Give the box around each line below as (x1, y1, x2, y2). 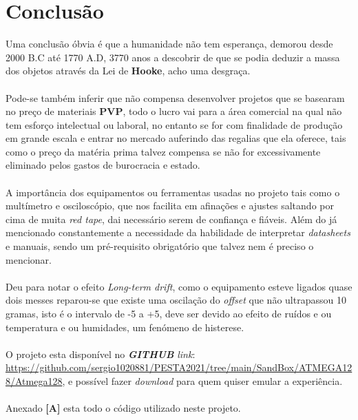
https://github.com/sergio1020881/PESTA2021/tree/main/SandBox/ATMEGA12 (6, 360, 352, 375)
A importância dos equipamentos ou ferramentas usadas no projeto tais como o (6, 185, 340, 199)
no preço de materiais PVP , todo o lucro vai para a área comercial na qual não (6, 104, 342, 118)
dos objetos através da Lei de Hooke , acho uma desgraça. (6, 63, 251, 78)
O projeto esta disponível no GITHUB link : (6, 346, 196, 361)
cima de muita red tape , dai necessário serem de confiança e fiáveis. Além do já (6, 211, 337, 226)
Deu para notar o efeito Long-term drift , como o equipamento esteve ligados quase (6, 279, 352, 293)
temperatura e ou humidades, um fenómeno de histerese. (6, 319, 244, 334)
